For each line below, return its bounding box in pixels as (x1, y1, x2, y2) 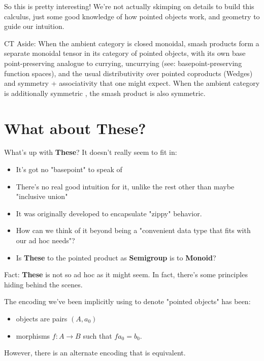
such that (83, 330, 112, 341)
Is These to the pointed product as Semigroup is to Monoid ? (16, 252, 216, 262)
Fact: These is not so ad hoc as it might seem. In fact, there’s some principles (4, 269, 248, 280)
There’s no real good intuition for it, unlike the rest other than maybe (16, 181, 235, 191)
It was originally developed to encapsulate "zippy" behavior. (16, 208, 202, 218)
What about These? (4, 117, 146, 138)
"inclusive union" (16, 191, 68, 202)
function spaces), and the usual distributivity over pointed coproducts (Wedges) (4, 68, 253, 78)
